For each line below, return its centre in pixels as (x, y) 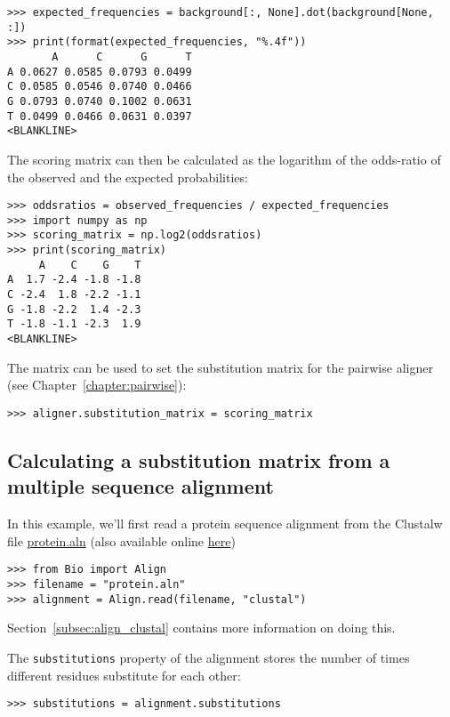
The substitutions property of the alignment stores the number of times (209, 657)
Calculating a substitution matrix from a (199, 459)
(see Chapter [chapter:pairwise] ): (97, 385)
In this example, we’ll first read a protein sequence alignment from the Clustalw (225, 524)
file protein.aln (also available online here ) (121, 540)
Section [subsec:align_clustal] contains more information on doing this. (201, 628)
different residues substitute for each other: (124, 675)
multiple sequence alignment (141, 486)
